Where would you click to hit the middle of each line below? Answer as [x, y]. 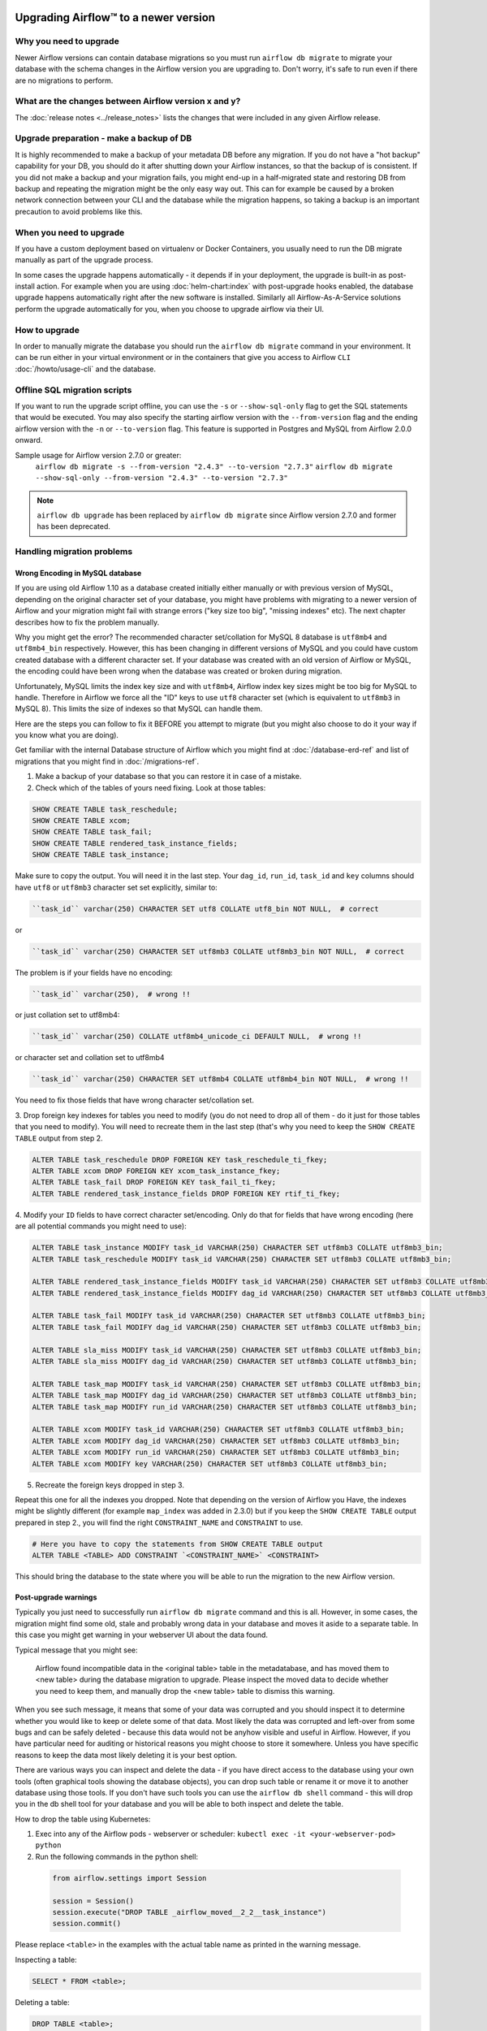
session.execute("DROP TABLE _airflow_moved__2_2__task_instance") [190, 1912]
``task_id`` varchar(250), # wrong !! [111, 994]
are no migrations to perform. [64, 80]
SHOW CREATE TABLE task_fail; [92, 832]
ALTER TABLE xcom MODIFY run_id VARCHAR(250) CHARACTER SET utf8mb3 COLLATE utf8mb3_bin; [216, 1453]
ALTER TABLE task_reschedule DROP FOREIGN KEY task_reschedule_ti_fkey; [180, 1159]
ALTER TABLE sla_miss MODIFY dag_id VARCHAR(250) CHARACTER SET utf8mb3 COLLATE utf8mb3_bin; [225, 1362]
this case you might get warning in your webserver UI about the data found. [141, 1635]
